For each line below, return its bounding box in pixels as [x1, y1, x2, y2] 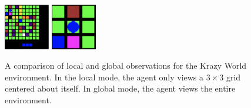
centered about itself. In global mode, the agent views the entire [5, 82, 236, 95]
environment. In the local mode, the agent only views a [5, 70, 204, 83]
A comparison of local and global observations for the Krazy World [5, 59, 247, 72]
